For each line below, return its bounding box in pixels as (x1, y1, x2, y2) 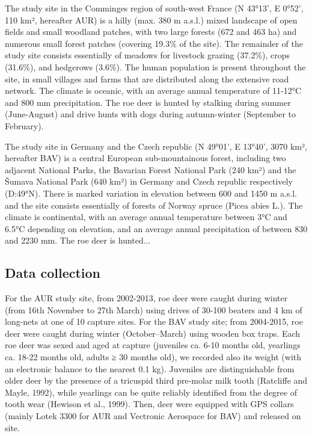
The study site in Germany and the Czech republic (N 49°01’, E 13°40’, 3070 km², (5, 140, 307, 152)
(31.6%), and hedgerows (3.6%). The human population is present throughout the (5, 60, 306, 73)
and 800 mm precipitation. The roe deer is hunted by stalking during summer (5, 96, 291, 108)
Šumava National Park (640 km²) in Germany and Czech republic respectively (5, 175, 293, 188)
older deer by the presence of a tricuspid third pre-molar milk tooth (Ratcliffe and (5, 374, 308, 387)
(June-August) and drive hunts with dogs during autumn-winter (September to (5, 108, 296, 120)
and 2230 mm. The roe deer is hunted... (5, 234, 151, 247)
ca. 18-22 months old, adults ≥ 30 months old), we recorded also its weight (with (5, 351, 302, 363)
